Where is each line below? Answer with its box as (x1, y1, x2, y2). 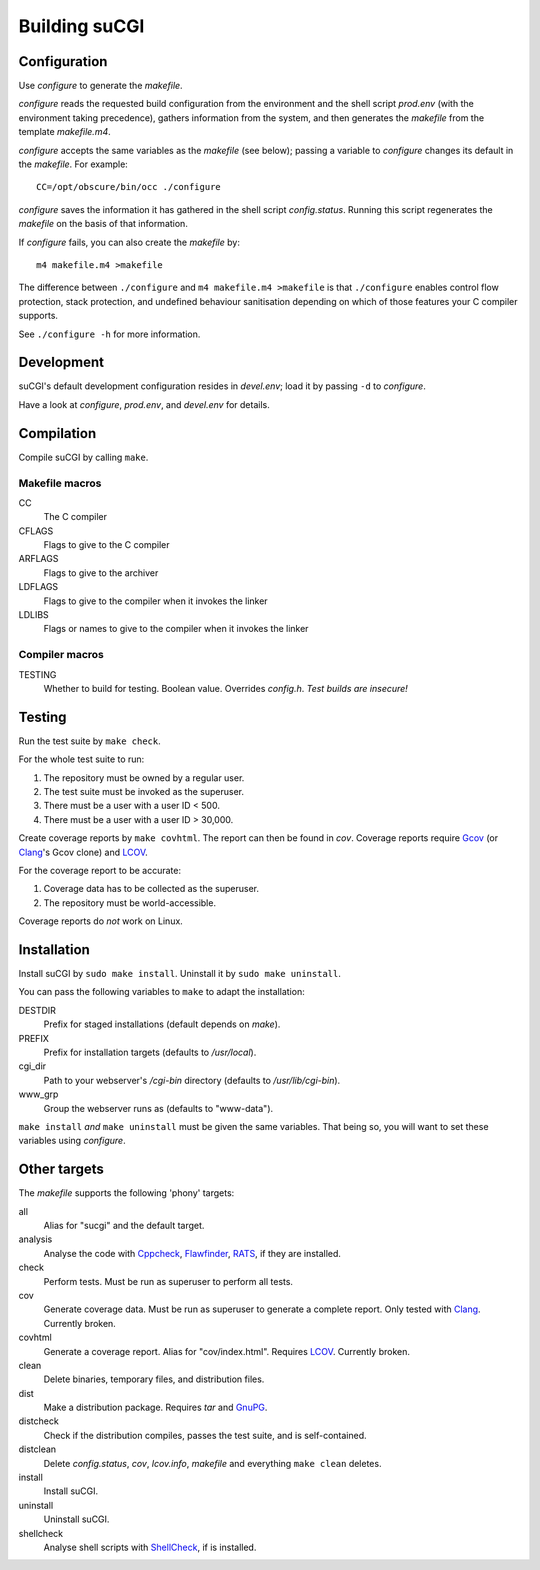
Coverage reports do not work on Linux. (18, 915, 184, 927)
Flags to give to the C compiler (43, 539, 170, 551)
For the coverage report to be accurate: (18, 864, 182, 876)
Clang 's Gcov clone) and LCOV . (18, 846, 149, 858)
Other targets (18, 1161, 105, 1178)
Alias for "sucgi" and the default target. (43, 1220, 205, 1232)
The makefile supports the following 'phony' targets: (18, 1187, 235, 1199)
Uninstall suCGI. (43, 1513, 110, 1525)
